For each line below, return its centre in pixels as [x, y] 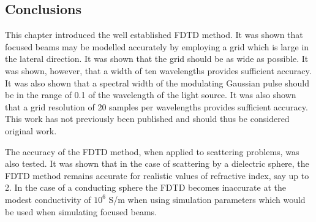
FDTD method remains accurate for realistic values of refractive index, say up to [157, 175]
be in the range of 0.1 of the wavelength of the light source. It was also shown [151, 95]
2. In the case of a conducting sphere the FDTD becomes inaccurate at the [145, 187]
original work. [31, 130]
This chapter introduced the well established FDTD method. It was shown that [154, 35]
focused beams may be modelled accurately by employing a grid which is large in [157, 46]
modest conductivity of [48, 199]
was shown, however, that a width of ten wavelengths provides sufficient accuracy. [158, 70]
